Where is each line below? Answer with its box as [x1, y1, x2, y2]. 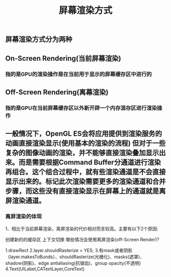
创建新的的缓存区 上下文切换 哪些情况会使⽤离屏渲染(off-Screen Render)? [5, 236, 159, 242]
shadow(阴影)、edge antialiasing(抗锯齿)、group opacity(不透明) [5, 260, 141, 266]
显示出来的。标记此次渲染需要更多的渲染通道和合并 [5, 177, 166, 186]
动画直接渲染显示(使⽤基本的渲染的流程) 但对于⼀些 [5, 139, 166, 148]
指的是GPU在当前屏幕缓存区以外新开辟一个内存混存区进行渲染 [5, 104, 157, 111]
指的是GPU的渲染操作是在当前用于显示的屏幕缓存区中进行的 [5, 70, 152, 78]
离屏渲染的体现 [5, 213, 42, 220]
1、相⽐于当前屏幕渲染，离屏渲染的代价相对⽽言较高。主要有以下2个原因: [5, 225, 159, 232]
